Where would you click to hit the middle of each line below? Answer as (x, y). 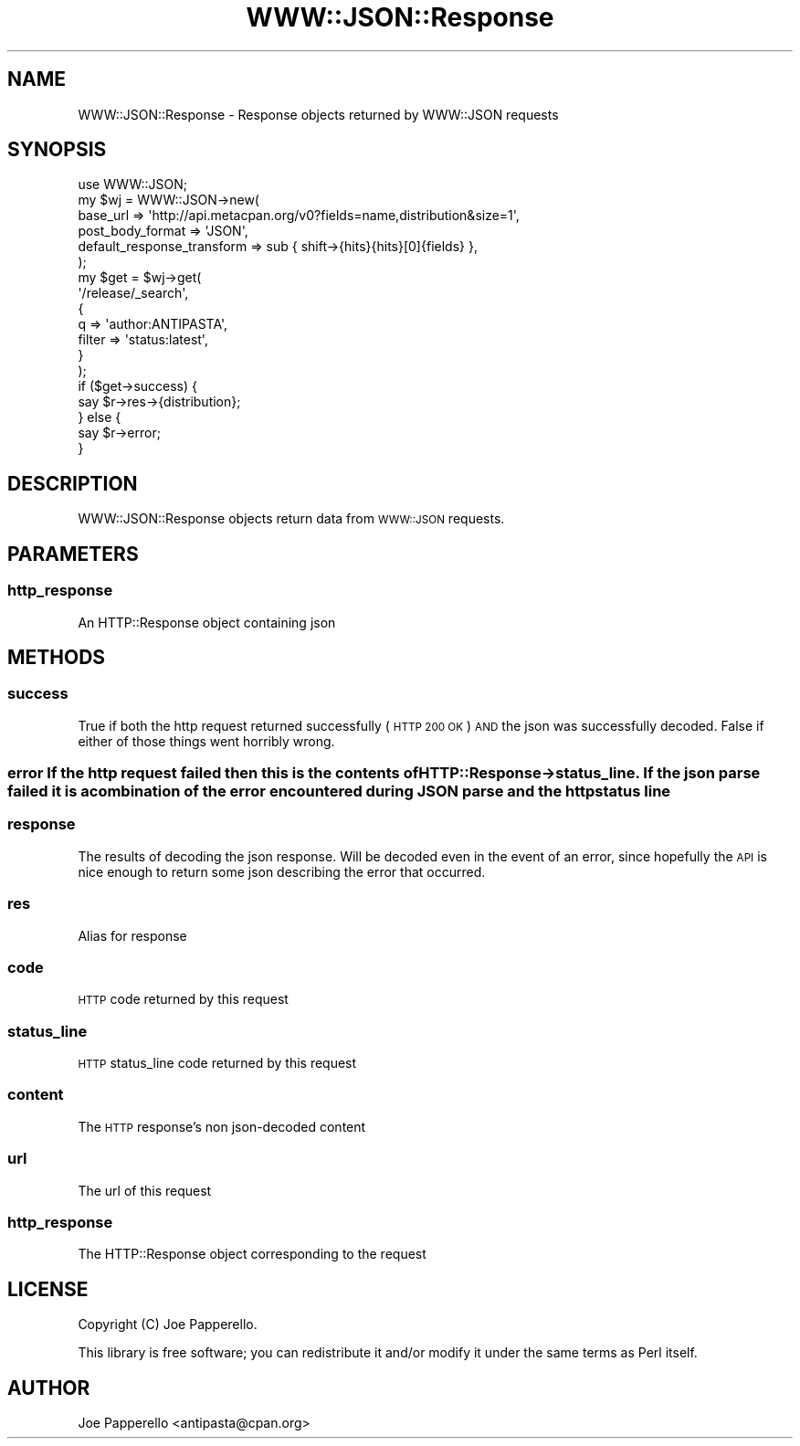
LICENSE (48, 1289)
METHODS (57, 657)
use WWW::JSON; (133, 185)
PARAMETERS (73, 554)
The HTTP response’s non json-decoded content (222, 1126)
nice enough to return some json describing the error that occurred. (282, 871)
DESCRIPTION (73, 483)
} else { (100, 417)
